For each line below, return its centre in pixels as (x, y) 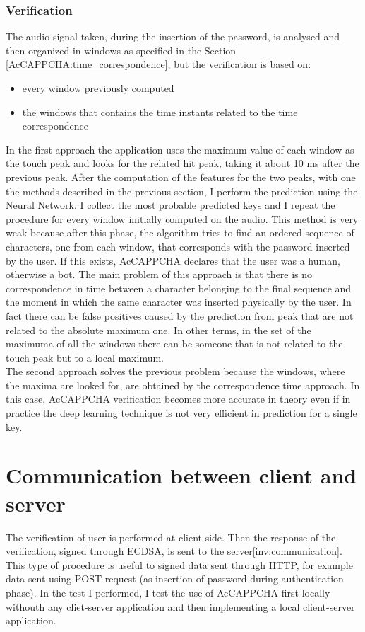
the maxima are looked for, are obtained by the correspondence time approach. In (183, 385)
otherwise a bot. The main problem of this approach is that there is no (159, 274)
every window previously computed (98, 88)
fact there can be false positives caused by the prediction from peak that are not (180, 315)
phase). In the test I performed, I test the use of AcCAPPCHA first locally (168, 592)
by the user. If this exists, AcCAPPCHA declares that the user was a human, (173, 260)
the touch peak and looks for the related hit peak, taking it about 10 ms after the (182, 163)
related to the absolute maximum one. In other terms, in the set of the (158, 329)
